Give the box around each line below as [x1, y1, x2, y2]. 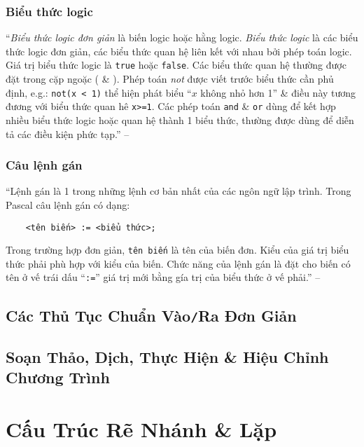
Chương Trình [6, 366, 110, 388]
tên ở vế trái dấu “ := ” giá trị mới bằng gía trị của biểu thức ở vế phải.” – [6, 270, 321, 284]
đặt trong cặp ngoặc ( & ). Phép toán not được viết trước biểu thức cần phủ [6, 71, 334, 86]
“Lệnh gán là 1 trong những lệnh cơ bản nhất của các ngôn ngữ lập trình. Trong [6, 184, 351, 198]
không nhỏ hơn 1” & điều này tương [200, 85, 356, 99]
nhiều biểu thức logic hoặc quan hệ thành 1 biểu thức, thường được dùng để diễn [6, 112, 354, 127]
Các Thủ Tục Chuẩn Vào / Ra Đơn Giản [6, 304, 297, 326]
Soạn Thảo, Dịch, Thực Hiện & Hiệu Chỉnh [6, 345, 329, 367]
